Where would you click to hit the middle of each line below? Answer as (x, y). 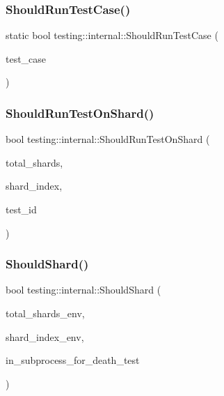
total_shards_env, (45, 313)
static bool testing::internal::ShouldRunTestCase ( (112, 35)
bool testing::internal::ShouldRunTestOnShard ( (108, 139)
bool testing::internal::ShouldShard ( (83, 290)
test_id (21, 209)
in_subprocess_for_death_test (73, 360)
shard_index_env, (45, 336)
